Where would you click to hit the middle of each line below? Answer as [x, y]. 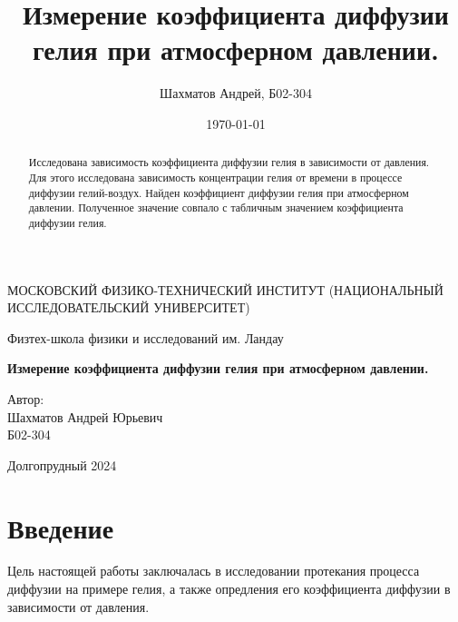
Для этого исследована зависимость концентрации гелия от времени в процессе [215, 177]
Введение [61, 527]
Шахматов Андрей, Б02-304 [236, 93]
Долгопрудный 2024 [62, 464]
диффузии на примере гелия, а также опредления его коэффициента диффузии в [229, 589]
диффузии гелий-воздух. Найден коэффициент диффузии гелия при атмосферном [219, 192]
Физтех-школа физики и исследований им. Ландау [146, 337]
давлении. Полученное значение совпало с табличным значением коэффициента [216, 207]
